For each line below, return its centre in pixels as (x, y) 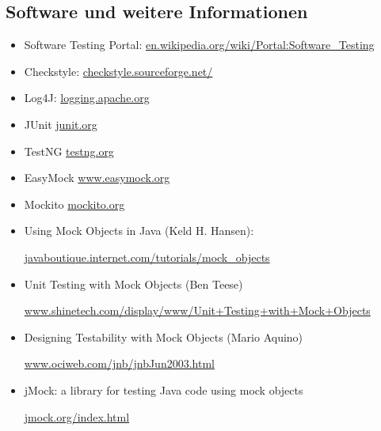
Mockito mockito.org (74, 204)
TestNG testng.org (69, 151)
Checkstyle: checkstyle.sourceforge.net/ (118, 71)
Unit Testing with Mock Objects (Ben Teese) (133, 284)
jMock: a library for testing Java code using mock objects (164, 389)
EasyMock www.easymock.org (97, 178)
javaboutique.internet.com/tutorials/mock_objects (147, 257)
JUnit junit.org (61, 124)
